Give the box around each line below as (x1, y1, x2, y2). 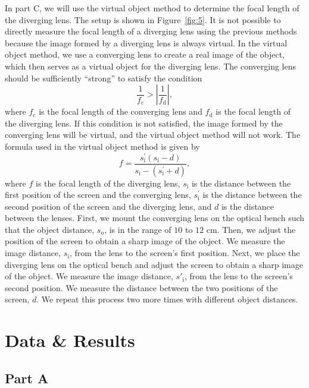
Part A (5, 368, 49, 387)
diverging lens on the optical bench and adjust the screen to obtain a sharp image (5, 258, 303, 270)
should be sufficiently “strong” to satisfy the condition (5, 71, 202, 84)
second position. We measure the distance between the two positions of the (5, 281, 278, 294)
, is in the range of (104, 223, 171, 235)
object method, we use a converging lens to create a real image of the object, (5, 48, 285, 61)
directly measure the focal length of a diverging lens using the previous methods (5, 25, 297, 37)
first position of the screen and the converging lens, (5, 188, 191, 201)
